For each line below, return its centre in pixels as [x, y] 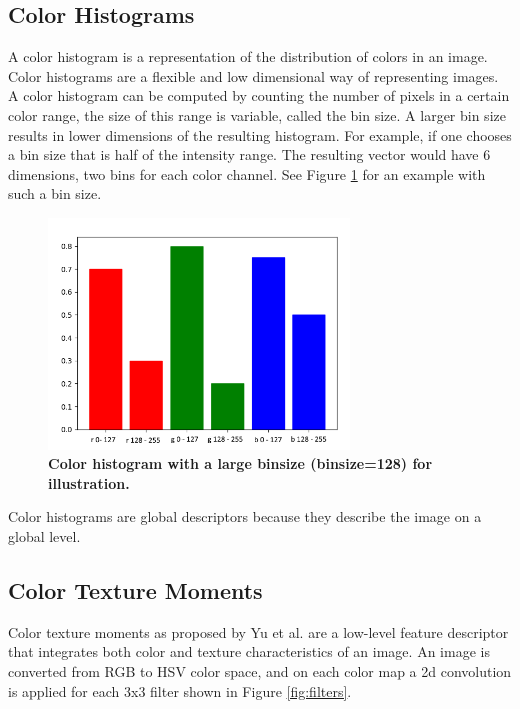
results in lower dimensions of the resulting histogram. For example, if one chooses [260, 134]
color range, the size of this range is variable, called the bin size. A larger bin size [257, 114]
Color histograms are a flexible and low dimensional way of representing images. [253, 75]
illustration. [89, 482]
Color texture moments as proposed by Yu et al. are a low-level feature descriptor [258, 631]
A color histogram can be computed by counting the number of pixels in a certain [259, 95]
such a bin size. [55, 193]
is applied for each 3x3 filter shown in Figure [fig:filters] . [180, 690]
